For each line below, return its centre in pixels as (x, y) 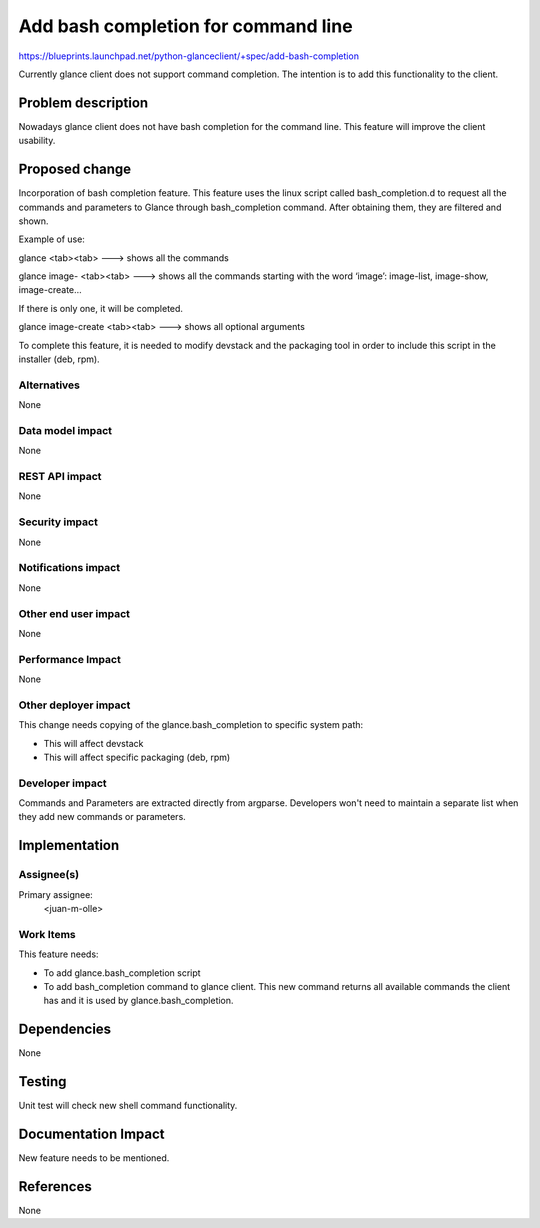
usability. (37, 141)
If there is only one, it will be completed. (101, 308)
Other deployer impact (74, 705)
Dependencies (65, 1029)
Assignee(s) (49, 875)
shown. (33, 221)
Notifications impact (69, 568)
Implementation (69, 845)
